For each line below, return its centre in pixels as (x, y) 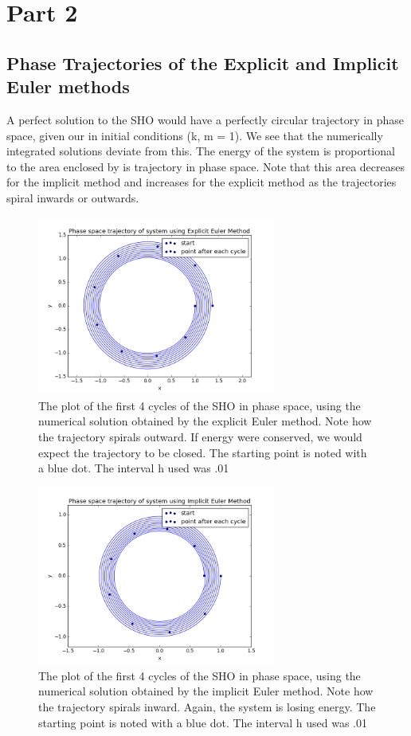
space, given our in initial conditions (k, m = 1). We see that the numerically (195, 135)
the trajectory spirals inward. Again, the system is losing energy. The (207, 707)
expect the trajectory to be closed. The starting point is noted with (203, 452)
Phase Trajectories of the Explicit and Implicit (203, 63)
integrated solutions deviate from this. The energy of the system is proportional (201, 151)
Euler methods (68, 86)
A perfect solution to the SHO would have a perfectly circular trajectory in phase (205, 119)
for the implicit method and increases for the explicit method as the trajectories (202, 182)
